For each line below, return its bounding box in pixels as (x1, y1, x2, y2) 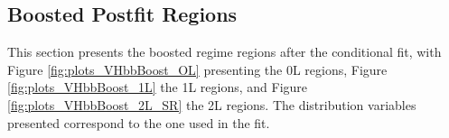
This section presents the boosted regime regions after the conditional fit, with (7, 42, 442, 61)
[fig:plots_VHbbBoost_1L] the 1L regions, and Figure (7, 78, 308, 97)
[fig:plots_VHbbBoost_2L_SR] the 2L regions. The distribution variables (7, 95, 416, 114)
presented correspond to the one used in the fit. (7, 113, 270, 132)
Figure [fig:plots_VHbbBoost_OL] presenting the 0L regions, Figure (7, 60, 388, 78)
